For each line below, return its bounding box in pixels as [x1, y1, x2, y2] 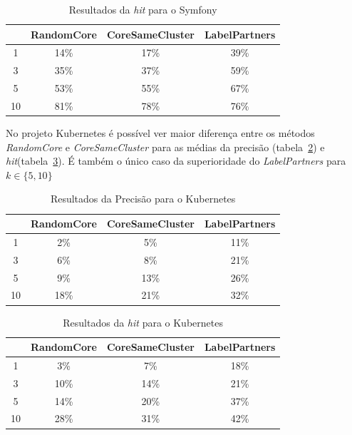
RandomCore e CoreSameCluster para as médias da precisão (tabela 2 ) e [6, 139, 325, 154]
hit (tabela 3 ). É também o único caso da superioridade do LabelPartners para [6, 153, 346, 168]
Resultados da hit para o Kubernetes [63, 314, 223, 329]
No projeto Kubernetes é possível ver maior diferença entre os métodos [6, 126, 315, 140]
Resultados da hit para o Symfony [68, 2, 217, 16]
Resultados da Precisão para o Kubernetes [50, 191, 236, 206]
